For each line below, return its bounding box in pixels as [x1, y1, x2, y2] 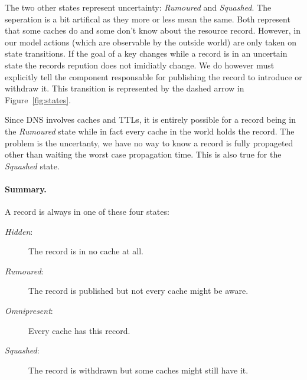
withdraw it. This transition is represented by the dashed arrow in [5, 82, 244, 94]
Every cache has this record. [28, 324, 130, 336]
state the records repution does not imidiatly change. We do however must [5, 58, 275, 71]
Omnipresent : [5, 304, 53, 317]
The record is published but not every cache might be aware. [28, 284, 249, 297]
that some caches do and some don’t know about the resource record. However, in [5, 24, 301, 37]
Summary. [5, 182, 47, 195]
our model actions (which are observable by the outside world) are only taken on [5, 35, 296, 48]
